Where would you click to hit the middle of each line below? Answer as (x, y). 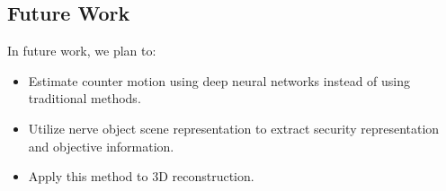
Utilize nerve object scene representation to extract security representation (234, 128)
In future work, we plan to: (82, 51)
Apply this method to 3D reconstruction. (141, 176)
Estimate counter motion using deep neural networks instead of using (219, 80)
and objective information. (101, 146)
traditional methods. (85, 98)
